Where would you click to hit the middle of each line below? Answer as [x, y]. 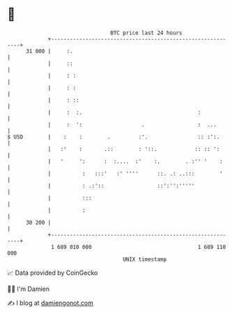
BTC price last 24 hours [146, 33]
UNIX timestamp [145, 259]
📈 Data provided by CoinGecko [53, 273]
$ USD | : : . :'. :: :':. [113, 137]
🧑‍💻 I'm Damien [29, 289]
